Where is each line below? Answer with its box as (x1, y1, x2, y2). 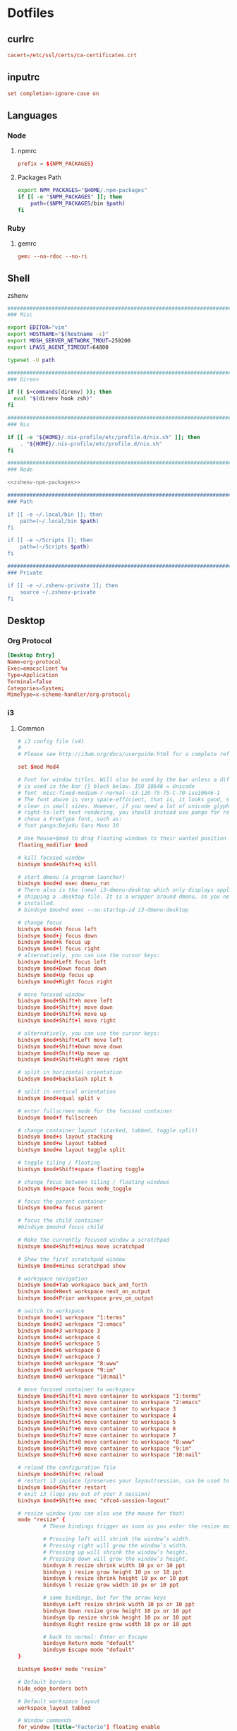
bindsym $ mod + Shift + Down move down (17, 1043, 123, 1050)
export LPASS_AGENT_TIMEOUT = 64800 (7, 344, 109, 351)
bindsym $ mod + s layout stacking (17, 1133, 113, 1141)
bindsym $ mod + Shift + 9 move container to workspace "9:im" (17, 1445, 192, 1452)
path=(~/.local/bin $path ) (20, 517, 99, 525)
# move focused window (17, 990, 85, 998)
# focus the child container (17, 1217, 104, 1224)
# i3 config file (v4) (17, 738, 85, 745)
